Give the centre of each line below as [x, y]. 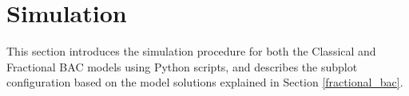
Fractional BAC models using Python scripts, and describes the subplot [182, 66]
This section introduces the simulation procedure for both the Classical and [191, 51]
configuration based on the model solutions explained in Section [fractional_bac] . [205, 82]
